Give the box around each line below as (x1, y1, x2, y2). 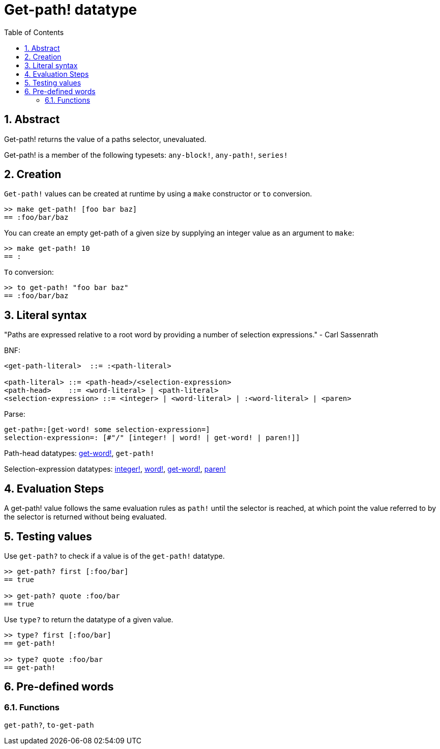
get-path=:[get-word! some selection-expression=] (4, 425, 210, 434)
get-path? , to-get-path (4, 721, 94, 730)
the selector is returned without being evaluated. (4, 512, 167, 522)
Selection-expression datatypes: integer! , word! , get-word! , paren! (4, 465, 226, 474)
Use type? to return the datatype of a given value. (4, 615, 173, 624)
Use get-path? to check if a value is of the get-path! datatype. (4, 551, 225, 560)
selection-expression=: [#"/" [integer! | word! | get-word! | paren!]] (4, 434, 300, 442)
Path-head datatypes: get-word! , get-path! (4, 449, 155, 458)
